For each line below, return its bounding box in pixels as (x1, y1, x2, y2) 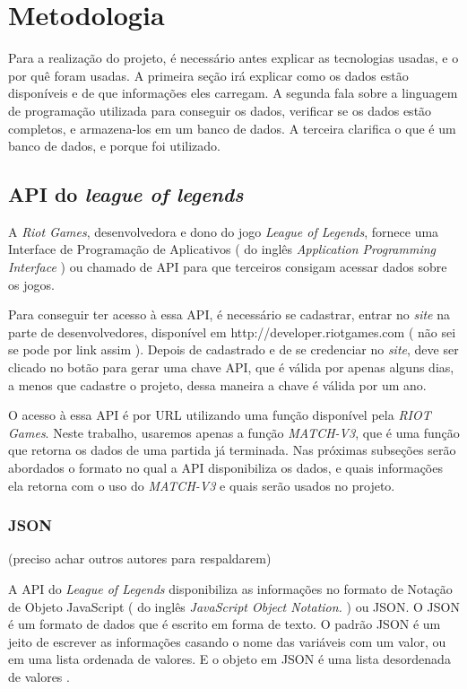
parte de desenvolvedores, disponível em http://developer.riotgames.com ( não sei (8, 322, 456, 341)
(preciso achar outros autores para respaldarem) (8, 549, 272, 568)
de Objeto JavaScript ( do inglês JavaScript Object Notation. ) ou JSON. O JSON (8, 597, 460, 615)
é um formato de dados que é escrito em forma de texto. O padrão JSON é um (8, 615, 441, 633)
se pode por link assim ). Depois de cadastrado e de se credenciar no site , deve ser (8, 340, 459, 359)
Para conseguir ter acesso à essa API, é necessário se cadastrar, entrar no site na (8, 305, 450, 324)
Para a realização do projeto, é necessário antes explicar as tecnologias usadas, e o (8, 48, 459, 67)
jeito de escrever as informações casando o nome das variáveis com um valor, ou (8, 632, 446, 650)
